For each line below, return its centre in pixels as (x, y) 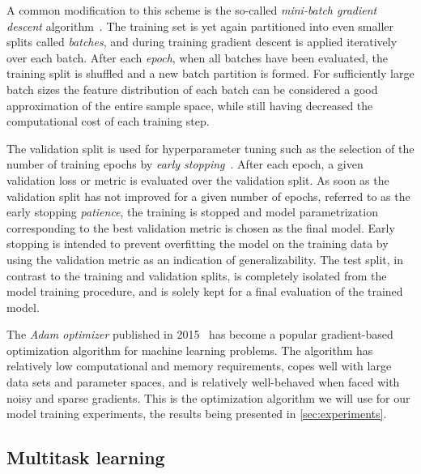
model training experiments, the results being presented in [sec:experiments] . (197, 414)
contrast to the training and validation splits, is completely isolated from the (197, 275)
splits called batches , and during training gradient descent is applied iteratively (202, 42)
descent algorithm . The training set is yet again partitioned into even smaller (200, 26)
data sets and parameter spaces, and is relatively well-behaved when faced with (203, 382)
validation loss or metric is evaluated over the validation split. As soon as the (198, 179)
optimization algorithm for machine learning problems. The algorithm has (190, 350)
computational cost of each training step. (108, 121)
